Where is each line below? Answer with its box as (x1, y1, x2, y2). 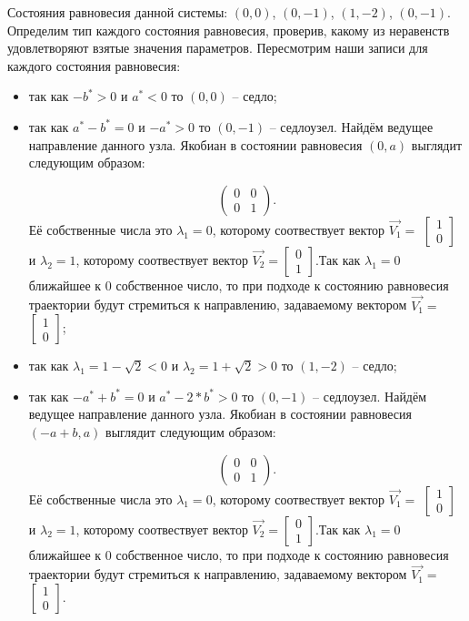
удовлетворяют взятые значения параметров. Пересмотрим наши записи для (7, 38, 428, 57)
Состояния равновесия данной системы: (7, 3, 228, 21)
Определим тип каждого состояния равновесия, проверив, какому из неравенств (7, 20, 450, 39)
